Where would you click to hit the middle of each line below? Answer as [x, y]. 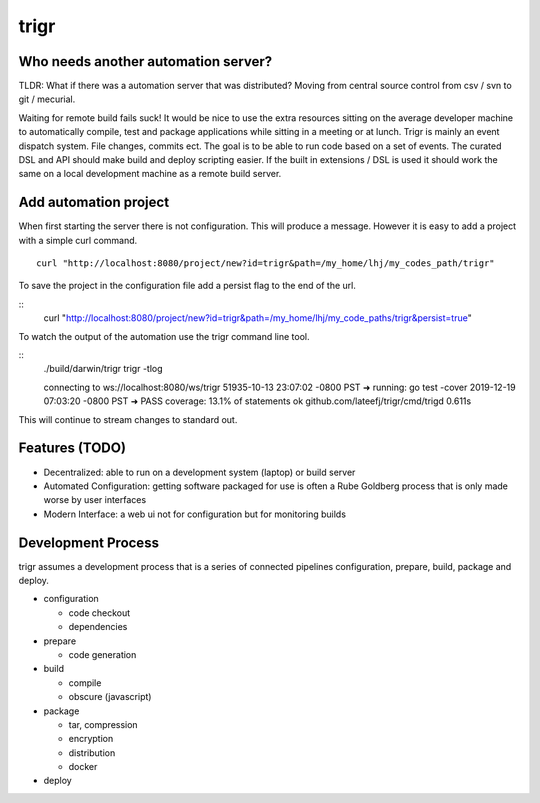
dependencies [98, 627]
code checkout [99, 612]
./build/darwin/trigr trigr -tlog [103, 369]
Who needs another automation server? [145, 61]
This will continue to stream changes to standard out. [128, 419]
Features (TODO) [72, 448]
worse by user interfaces [95, 500]
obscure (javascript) [110, 697]
